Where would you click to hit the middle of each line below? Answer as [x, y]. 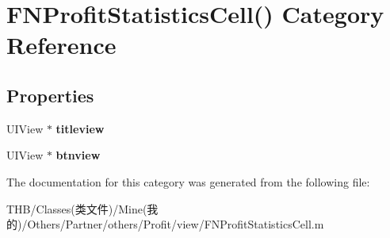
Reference [61, 45]
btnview [78, 155]
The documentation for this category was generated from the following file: [188, 181]
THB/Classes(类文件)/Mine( [77, 208]
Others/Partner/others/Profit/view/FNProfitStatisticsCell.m [176, 224]
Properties [50, 95]
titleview [80, 128]
